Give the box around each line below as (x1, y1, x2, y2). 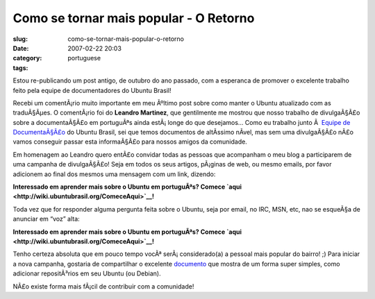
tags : (12, 63, 28, 72)
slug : (12, 35, 28, 43)
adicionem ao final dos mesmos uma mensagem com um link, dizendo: (12, 170, 216, 178)
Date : (12, 44, 29, 52)
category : (12, 54, 42, 62)
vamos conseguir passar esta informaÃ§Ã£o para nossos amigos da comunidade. (12, 137, 248, 146)
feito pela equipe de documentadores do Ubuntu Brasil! (12, 86, 172, 94)
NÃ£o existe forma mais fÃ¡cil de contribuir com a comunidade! (12, 282, 194, 291)
